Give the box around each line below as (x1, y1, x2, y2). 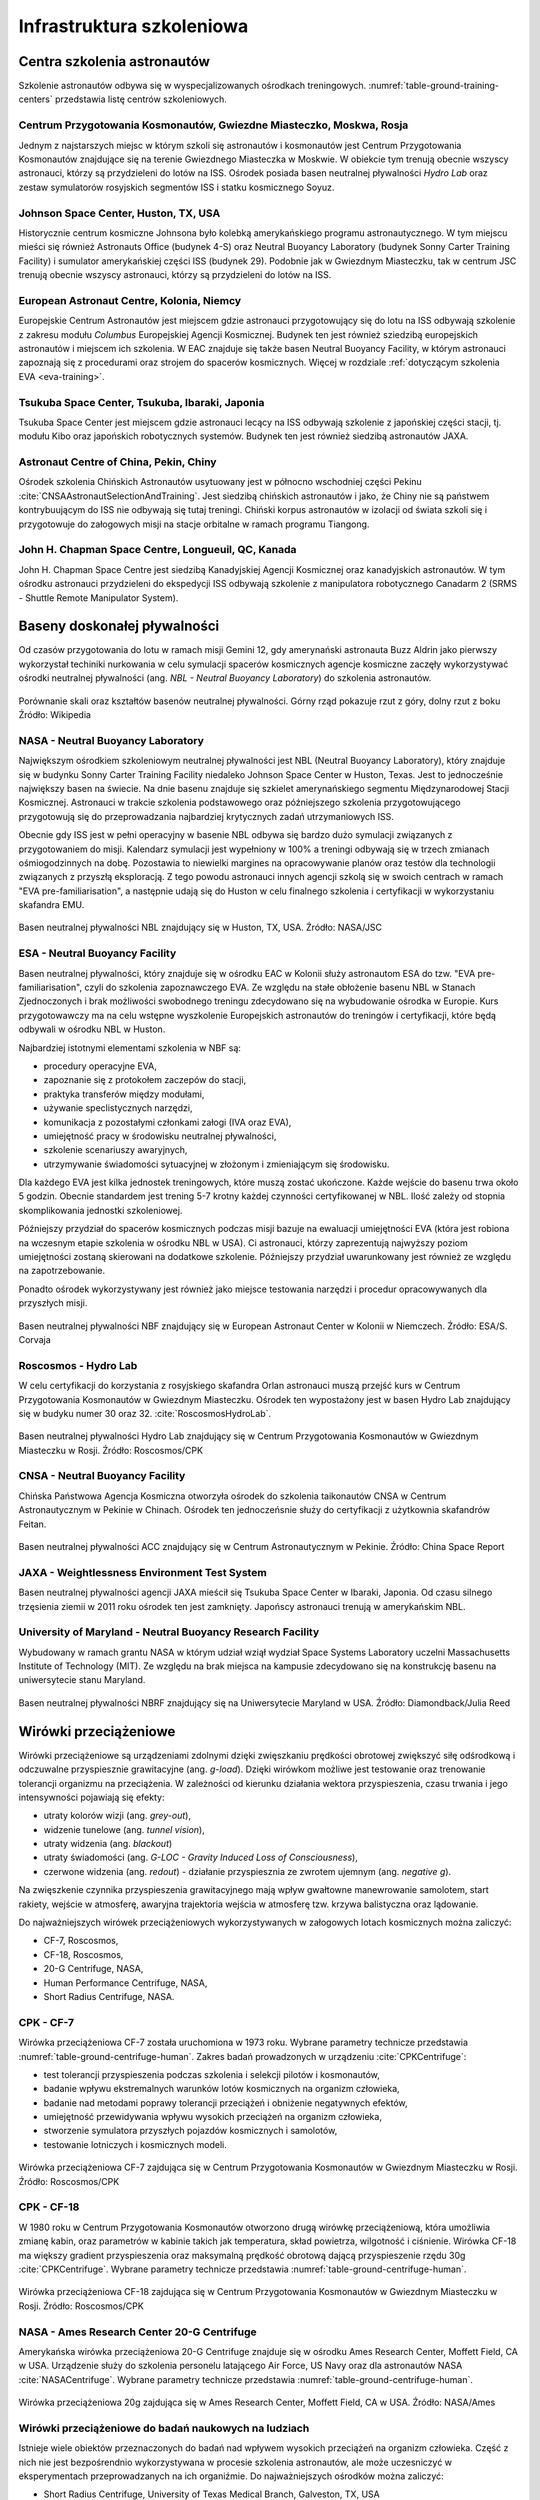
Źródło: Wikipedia (18, 709, 92, 721)
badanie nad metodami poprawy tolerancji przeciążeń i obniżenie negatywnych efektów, (43, 2096, 408, 2109)
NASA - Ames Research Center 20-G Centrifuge (18, 2325, 257, 2339)
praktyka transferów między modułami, (43, 1088, 205, 1100)
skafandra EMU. (18, 899, 85, 911)
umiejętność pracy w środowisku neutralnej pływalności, (43, 1130, 277, 1142)
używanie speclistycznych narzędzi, (43, 1102, 193, 1114)
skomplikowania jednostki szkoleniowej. (18, 1204, 183, 1216)
